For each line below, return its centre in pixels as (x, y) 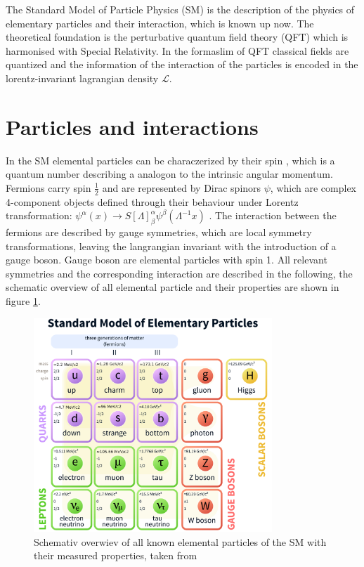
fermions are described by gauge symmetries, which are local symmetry (159, 232)
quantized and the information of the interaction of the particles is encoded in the (182, 64)
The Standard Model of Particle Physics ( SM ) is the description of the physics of (180, 9)
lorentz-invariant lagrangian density (82, 78)
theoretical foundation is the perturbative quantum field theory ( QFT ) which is (177, 37)
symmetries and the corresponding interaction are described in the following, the (179, 273)
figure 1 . (23, 301)
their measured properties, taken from (116, 555)
